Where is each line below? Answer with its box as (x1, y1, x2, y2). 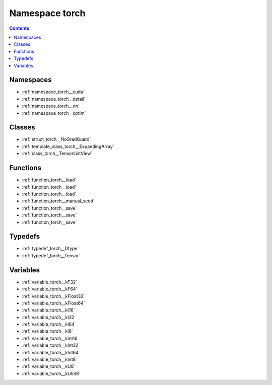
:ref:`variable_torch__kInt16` (22, 335, 79, 341)
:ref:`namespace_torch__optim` (22, 110, 86, 116)
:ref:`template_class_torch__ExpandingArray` (22, 143, 114, 149)
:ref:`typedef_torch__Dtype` (22, 246, 79, 252)
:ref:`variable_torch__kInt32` (22, 342, 80, 348)
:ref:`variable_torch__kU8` (22, 363, 76, 369)
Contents (9, 25, 30, 31)
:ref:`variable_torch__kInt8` (22, 356, 78, 362)
